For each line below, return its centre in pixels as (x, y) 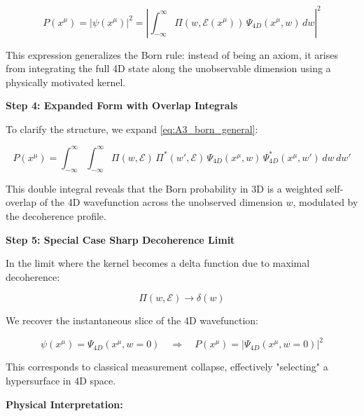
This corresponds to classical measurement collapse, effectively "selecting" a (167, 367)
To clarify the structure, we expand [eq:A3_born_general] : (132, 129)
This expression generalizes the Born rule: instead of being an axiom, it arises (172, 54)
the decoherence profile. (56, 215)
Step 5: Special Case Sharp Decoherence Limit (120, 239)
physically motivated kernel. (66, 82)
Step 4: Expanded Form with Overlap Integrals (122, 105)
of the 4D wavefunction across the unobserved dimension (161, 202)
